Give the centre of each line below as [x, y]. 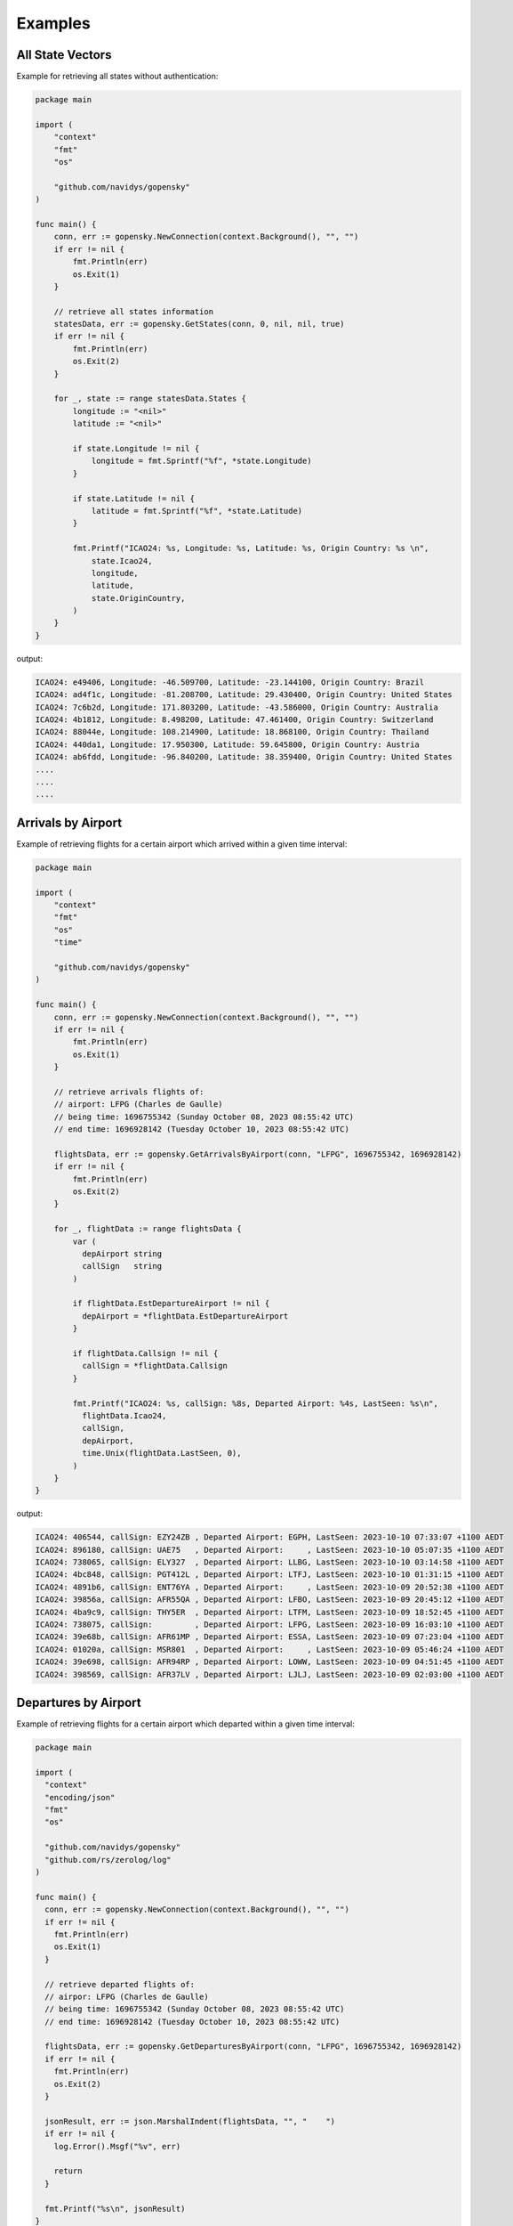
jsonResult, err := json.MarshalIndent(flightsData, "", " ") [190, 2121]
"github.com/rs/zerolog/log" [108, 1860]
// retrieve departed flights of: [120, 1984]
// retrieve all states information [133, 311]
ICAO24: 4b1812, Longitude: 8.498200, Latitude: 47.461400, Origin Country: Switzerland [235, 719]
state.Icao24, [122, 561]
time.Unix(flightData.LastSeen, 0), [161, 1453]
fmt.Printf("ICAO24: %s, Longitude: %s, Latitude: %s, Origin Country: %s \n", [251, 548]
